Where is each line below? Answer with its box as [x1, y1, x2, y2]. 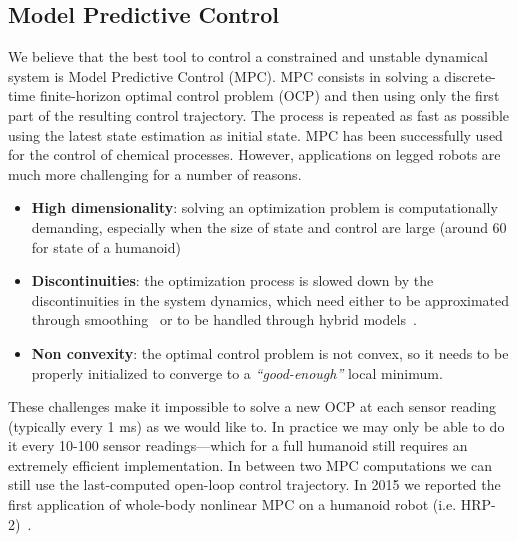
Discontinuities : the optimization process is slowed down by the [31, 270, 434, 291]
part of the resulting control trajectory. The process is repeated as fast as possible [8, 104, 510, 125]
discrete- [444, 65, 496, 86]
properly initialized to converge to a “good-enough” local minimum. [31, 362, 443, 383]
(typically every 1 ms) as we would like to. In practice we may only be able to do [8, 415, 505, 436]
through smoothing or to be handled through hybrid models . [31, 309, 417, 330]
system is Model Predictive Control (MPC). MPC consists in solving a [8, 65, 440, 86]
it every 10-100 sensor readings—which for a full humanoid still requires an [8, 435, 468, 456]
